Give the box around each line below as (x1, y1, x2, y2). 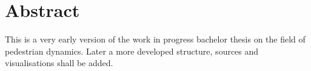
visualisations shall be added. (5, 56, 113, 69)
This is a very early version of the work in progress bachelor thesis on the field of (5, 33, 306, 46)
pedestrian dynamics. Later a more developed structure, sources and (5, 44, 259, 57)
